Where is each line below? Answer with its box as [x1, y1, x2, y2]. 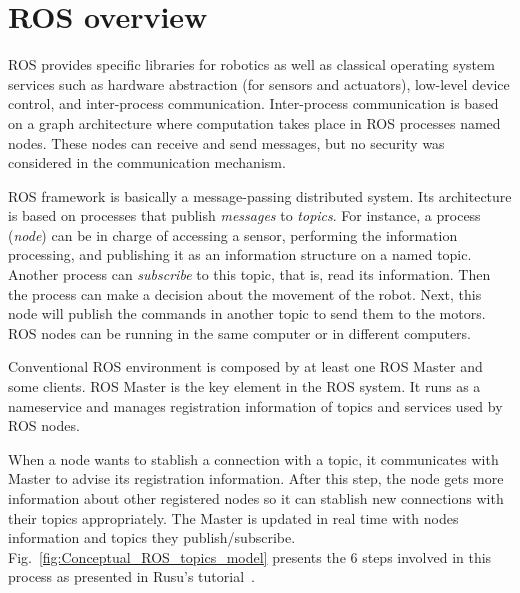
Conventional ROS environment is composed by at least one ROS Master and [8, 356, 483, 377]
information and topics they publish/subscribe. [8, 527, 296, 548]
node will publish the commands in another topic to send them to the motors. [8, 303, 486, 324]
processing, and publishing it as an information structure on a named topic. [8, 244, 472, 265]
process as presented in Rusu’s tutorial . [8, 566, 255, 587]
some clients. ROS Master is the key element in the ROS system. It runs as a [8, 376, 481, 397]
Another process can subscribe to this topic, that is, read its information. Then [8, 264, 491, 285]
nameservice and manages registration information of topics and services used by [8, 395, 503, 416]
